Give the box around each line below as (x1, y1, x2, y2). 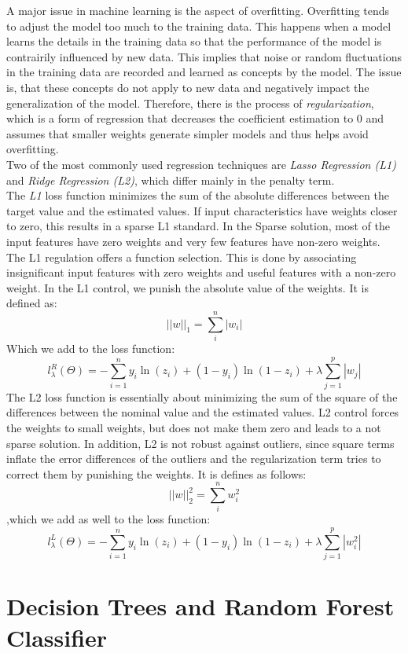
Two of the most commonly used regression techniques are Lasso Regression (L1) (6, 156, 396, 172)
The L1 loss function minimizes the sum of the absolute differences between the (6, 187, 389, 204)
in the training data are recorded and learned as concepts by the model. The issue (6, 64, 402, 80)
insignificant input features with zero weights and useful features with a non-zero (6, 264, 396, 281)
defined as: (6, 295, 57, 311)
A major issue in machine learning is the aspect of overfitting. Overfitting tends (6, 2, 390, 18)
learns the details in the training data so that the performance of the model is (6, 33, 382, 50)
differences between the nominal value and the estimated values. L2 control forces (6, 404, 399, 420)
